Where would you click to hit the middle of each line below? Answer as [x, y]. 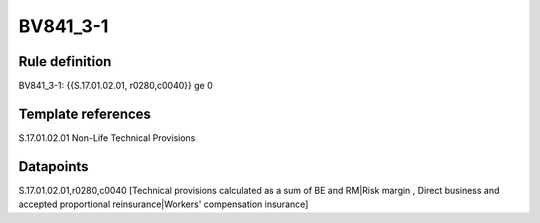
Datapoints [53, 166]
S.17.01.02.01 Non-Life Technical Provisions [107, 137]
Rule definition [65, 61]
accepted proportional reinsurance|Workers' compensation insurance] [163, 204]
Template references [85, 113]
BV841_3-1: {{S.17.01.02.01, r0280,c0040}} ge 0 [116, 86]
